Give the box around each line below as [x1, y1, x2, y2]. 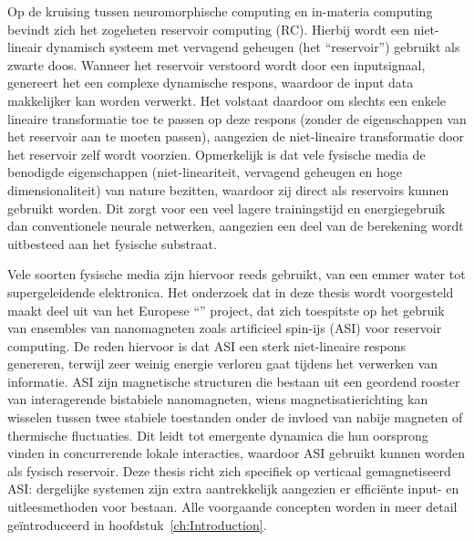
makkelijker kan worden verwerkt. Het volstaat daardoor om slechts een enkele [7, 90, 447, 109]
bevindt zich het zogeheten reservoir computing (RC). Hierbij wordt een [7, 19, 410, 38]
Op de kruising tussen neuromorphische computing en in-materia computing [7, 2, 433, 20]
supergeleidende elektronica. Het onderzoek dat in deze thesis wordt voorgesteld [7, 282, 454, 301]
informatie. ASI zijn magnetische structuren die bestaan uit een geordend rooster [7, 371, 460, 390]
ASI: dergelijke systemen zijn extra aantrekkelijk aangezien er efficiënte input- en [7, 479, 459, 498]
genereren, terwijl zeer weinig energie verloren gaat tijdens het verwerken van [7, 354, 438, 373]
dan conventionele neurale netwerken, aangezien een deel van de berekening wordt [7, 216, 464, 235]
